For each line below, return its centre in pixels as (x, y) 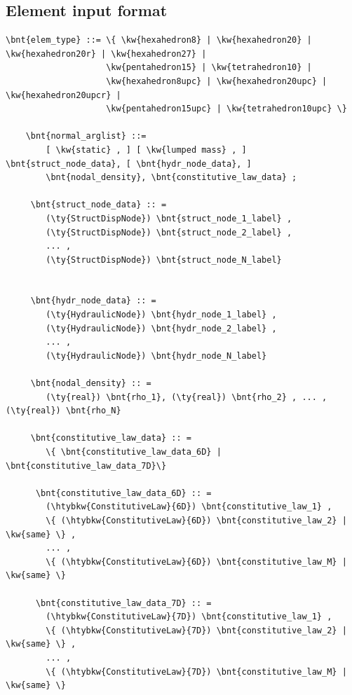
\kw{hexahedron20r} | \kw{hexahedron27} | (106, 54)
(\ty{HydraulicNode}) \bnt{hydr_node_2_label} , (161, 328)
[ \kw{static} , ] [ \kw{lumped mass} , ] (146, 150)
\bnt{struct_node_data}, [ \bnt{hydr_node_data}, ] (129, 164)
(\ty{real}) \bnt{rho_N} (63, 411)
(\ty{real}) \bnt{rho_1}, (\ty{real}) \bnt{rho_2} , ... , (187, 397)
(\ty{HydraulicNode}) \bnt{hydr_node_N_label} (156, 356)
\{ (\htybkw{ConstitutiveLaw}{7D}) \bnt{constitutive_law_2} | (196, 630)
